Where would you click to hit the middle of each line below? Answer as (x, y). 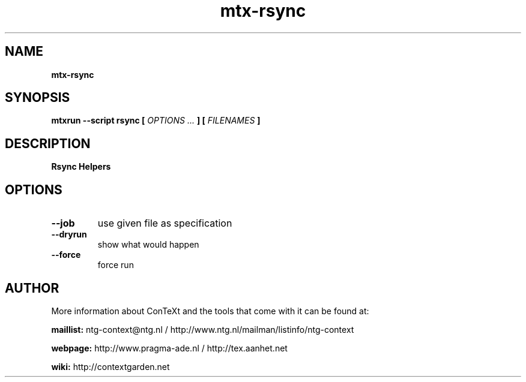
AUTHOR (32, 288)
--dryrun (69, 234)
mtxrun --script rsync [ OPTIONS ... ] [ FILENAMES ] (156, 121)
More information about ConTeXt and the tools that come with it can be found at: (210, 311)
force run (116, 265)
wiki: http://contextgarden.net (110, 366)
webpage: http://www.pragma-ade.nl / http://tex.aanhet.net (169, 348)
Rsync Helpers (81, 167)
